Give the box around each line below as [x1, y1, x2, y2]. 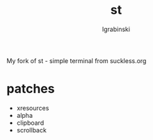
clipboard [16, 119, 45, 127]
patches [6, 81, 55, 97]
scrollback [16, 125, 47, 134]
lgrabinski [102, 25, 130, 33]
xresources [16, 103, 49, 112]
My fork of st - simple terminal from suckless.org [6, 56, 147, 64]
